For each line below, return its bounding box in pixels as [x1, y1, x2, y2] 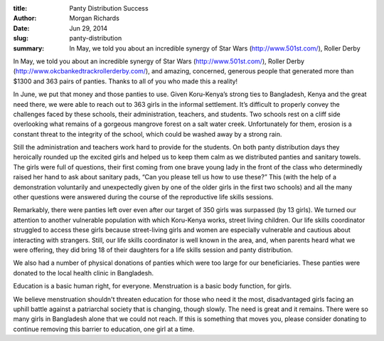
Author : [13, 14, 37, 23]
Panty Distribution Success [69, 4, 149, 12]
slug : [13, 34, 28, 43]
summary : [13, 43, 45, 53]
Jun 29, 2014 [69, 23, 108, 32]
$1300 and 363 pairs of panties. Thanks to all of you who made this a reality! [13, 77, 238, 85]
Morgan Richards [69, 14, 120, 23]
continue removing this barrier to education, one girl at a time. [13, 325, 195, 333]
